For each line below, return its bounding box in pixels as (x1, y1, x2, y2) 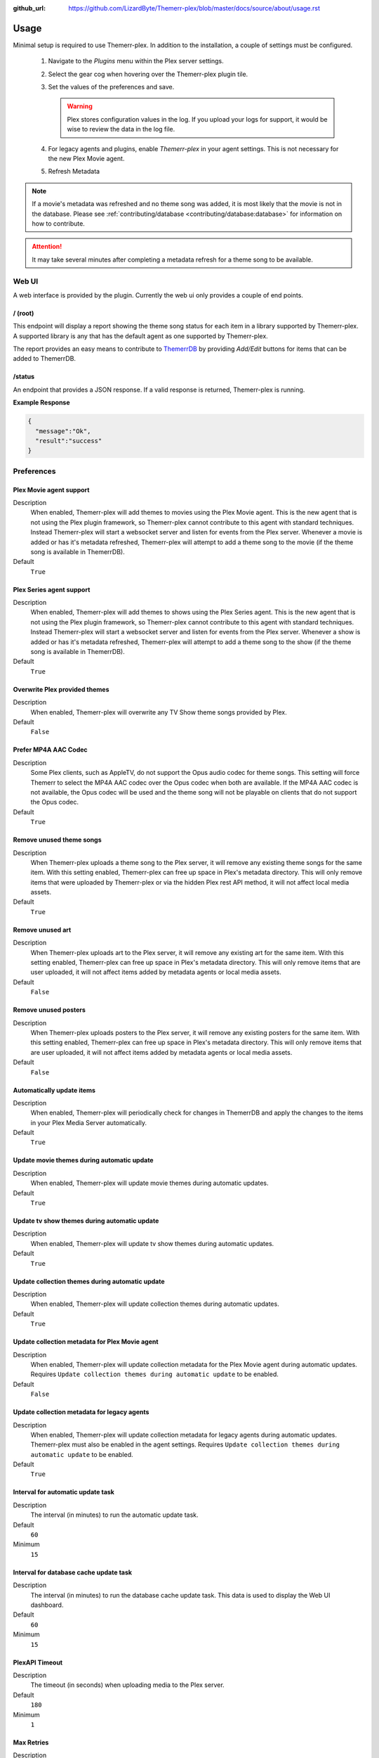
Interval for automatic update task (13, 1488, 115, 1496)
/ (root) (13, 309, 34, 317)
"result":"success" (35, 437, 102, 445)
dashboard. (30, 1600, 64, 1609)
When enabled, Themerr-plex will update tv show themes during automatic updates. (30, 1239, 274, 1247)
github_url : (13, 4, 46, 12)
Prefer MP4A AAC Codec (13, 745, 88, 754)
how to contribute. (32, 219, 86, 228)
